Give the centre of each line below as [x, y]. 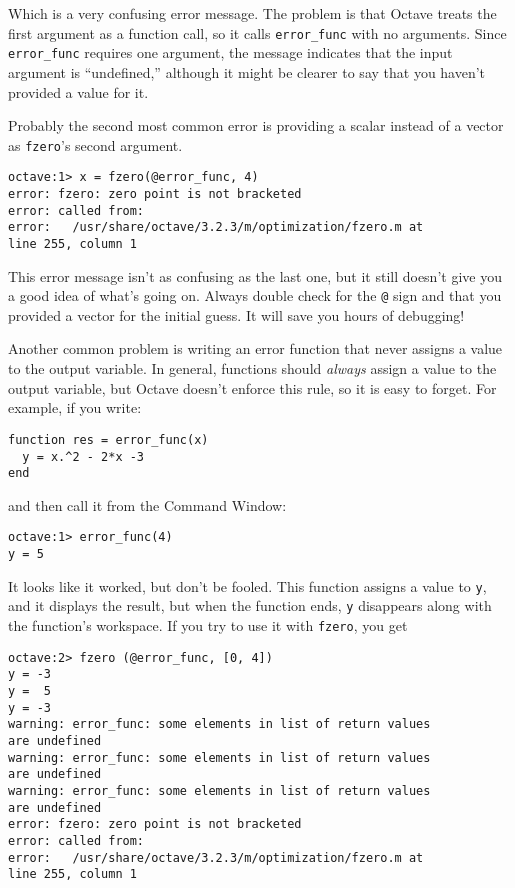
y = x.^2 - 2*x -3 [83, 456]
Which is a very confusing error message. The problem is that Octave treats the [252, 13]
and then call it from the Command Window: [147, 504]
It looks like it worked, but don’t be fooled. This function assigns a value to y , [247, 585]
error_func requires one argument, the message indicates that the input [230, 52]
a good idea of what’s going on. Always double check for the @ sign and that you [255, 295]
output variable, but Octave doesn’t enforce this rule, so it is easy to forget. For [252, 387]
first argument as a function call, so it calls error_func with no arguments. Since [257, 32]
